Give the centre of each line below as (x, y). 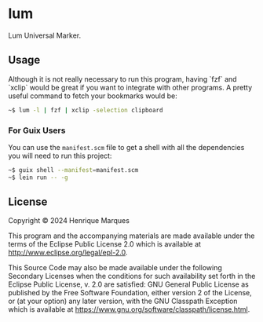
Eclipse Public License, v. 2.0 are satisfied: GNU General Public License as (128, 284)
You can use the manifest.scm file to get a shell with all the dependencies (126, 147)
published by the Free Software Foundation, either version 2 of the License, (130, 293)
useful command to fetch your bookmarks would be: (93, 96)
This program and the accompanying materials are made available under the (131, 236)
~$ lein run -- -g (38, 177)
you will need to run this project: (60, 156)
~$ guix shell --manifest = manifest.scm (73, 170)
